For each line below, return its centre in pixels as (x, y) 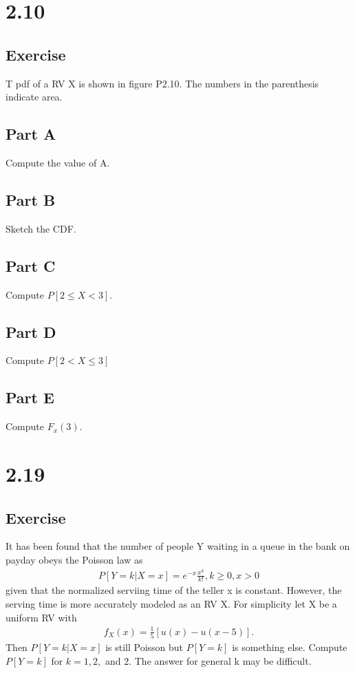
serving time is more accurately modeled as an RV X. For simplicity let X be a (171, 604)
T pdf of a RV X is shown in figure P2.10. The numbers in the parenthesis (162, 83)
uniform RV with (41, 617)
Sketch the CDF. (41, 228)
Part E (30, 397)
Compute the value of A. (58, 162)
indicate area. (34, 97)
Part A (31, 134)
